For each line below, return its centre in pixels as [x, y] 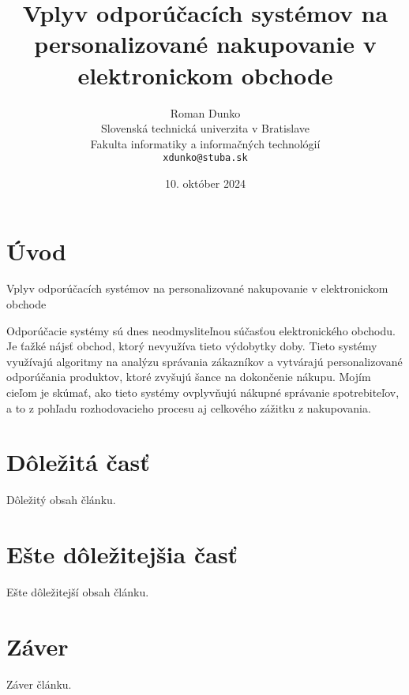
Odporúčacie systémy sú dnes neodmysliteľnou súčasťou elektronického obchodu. [201, 330]
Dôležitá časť [78, 462]
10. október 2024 [205, 183]
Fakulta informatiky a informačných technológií [205, 143]
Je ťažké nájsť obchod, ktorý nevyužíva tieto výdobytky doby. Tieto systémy [192, 346]
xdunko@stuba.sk [205, 158]
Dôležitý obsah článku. [61, 500]
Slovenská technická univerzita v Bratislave [205, 128]
